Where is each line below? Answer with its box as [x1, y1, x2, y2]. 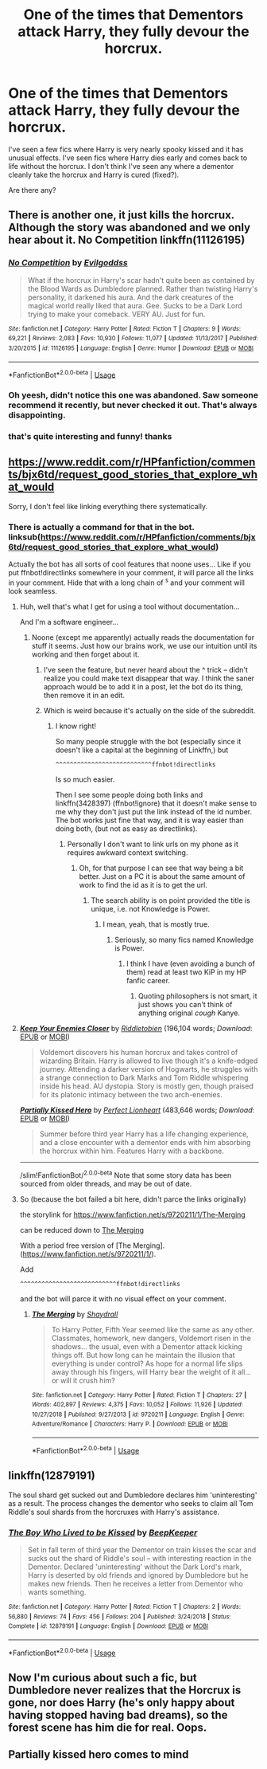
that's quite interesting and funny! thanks [8, 431, 172, 442]
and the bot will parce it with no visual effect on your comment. [19, 1293, 226, 1304]
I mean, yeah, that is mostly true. [103, 919, 210, 929]
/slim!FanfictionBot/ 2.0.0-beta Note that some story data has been [19, 1169, 232, 1180]
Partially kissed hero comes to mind [8, 1747, 189, 1762]
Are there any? [8, 185, 56, 194]
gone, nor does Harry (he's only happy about [8, 1696, 235, 1709]
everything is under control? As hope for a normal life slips [51, 1359, 243, 1368]
